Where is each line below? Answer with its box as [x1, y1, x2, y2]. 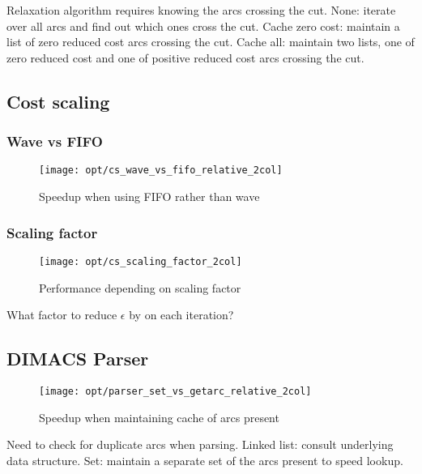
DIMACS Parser [6, 346, 149, 371]
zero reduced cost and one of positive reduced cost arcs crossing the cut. [6, 49, 364, 66]
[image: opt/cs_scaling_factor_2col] [39, 255, 242, 267]
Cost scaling [6, 88, 110, 113]
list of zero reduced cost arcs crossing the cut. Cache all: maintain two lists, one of [6, 33, 415, 50]
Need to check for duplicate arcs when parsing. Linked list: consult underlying [6, 436, 394, 453]
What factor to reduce [6, 306, 117, 323]
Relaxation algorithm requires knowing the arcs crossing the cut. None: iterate [6, 2, 396, 18]
